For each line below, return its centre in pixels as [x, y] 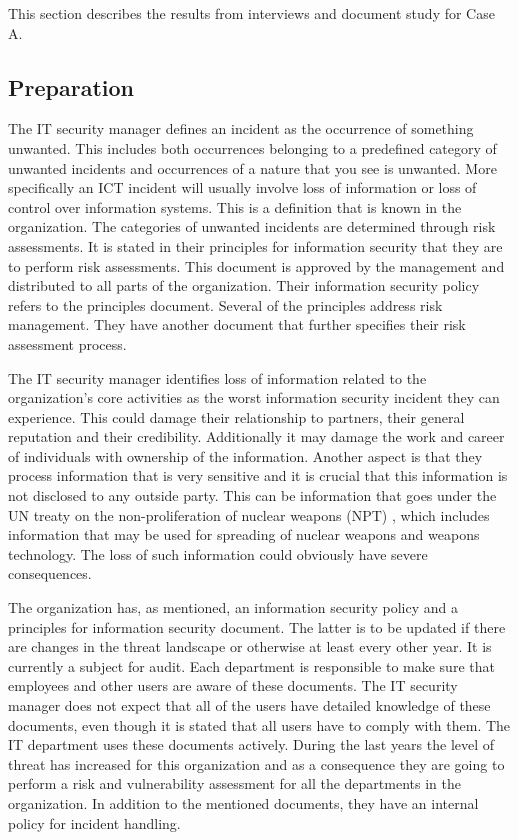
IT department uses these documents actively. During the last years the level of [251, 744]
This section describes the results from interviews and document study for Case [251, 13]
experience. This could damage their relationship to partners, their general [236, 416]
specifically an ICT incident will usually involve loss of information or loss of [242, 187]
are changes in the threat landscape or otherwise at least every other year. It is [250, 646]
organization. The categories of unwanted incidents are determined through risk [252, 226]
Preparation [71, 86]
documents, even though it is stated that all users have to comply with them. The [259, 724]
